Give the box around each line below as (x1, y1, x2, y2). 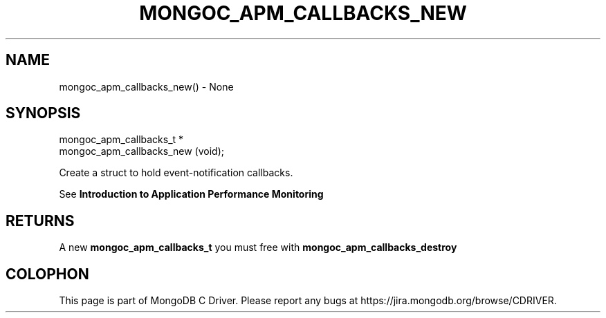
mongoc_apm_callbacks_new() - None (59, 80, 234, 93)
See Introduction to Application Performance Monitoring (59, 188, 324, 200)
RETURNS (6, 212, 75, 230)
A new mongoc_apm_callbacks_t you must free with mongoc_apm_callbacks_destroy (59, 241, 457, 254)
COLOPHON (6, 265, 89, 283)
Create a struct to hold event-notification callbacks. (59, 167, 293, 179)
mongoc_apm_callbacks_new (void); (59, 145, 225, 158)
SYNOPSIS (6, 104, 81, 122)
